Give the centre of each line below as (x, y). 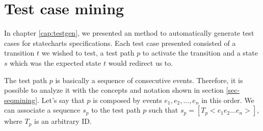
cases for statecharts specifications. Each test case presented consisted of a (120, 43)
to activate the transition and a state (200, 53)
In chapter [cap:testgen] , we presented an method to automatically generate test (129, 33)
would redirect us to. (141, 62)
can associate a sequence (42, 110)
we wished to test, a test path (88, 53)
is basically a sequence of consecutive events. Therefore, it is (149, 80)
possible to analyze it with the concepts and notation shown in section (114, 90)
